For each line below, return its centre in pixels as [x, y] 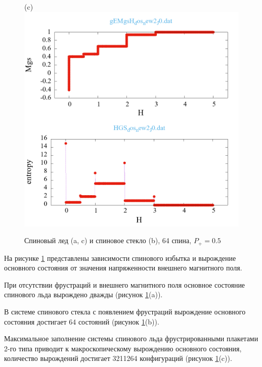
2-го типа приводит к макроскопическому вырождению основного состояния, [123, 348]
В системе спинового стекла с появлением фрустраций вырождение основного [125, 312]
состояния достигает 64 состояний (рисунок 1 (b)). [82, 321]
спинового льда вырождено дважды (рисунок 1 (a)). [83, 294]
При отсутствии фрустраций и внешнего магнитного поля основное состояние [125, 284]
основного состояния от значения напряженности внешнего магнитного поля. [123, 268]
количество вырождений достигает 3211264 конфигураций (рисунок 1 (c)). [118, 358]
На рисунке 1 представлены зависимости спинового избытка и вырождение [120, 258]
